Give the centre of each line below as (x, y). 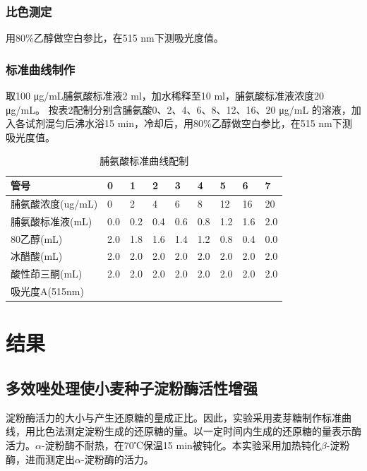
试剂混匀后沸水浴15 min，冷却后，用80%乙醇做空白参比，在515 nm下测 (188, 123)
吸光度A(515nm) (47, 291)
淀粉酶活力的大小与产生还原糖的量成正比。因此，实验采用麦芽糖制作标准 (174, 417)
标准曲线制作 (41, 69)
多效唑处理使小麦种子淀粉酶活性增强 (132, 387)
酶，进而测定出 (40, 459)
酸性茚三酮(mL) (47, 274)
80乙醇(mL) (37, 238)
